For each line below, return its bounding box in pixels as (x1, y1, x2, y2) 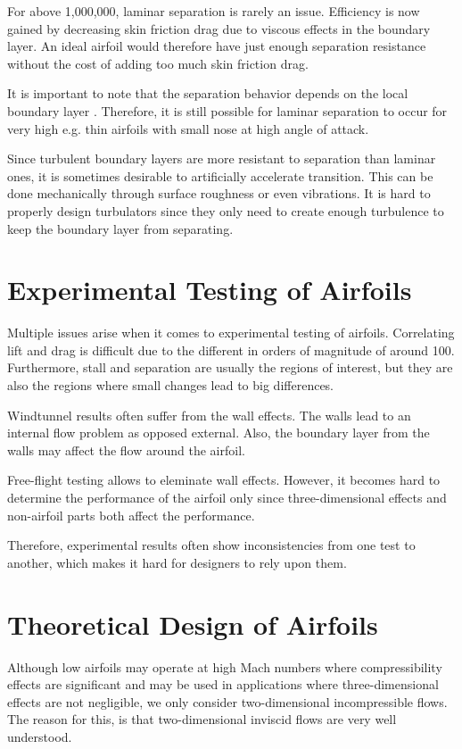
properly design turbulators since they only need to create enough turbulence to (7, 201, 444, 220)
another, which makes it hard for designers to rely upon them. (7, 553, 347, 571)
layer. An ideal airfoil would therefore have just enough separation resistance (7, 37, 426, 55)
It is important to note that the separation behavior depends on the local (7, 84, 408, 103)
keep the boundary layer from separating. (7, 219, 234, 237)
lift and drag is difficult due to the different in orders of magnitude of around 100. (7, 340, 455, 359)
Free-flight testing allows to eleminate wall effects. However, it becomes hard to (7, 470, 441, 489)
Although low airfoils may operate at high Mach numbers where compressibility (7, 657, 442, 676)
